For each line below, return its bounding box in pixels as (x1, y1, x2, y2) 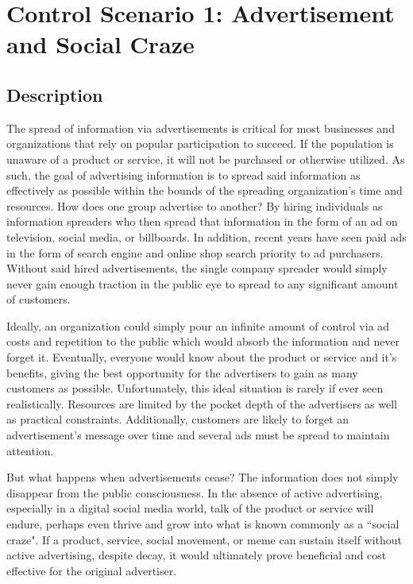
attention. (6, 442, 54, 458)
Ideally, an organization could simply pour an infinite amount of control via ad (6, 317, 390, 334)
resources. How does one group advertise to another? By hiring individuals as (6, 197, 383, 214)
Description (6, 82, 103, 106)
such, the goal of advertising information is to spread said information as (6, 166, 361, 183)
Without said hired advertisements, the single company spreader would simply (6, 260, 388, 277)
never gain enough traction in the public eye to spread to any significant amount (6, 275, 399, 292)
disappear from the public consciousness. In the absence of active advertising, (6, 484, 383, 501)
